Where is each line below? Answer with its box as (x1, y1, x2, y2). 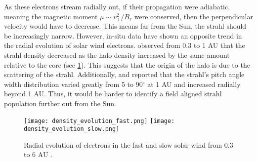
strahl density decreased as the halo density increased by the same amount (4, 49, 230, 60)
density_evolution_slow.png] (24, 125, 120, 133)
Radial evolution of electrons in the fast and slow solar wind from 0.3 (24, 139, 233, 150)
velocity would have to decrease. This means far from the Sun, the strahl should (4, 21, 247, 31)
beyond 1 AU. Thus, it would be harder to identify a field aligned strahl (4, 88, 222, 99)
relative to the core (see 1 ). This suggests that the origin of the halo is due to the (4, 59, 250, 70)
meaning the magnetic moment (4, 11, 98, 21)
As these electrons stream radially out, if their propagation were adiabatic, (4, 1, 230, 11)
